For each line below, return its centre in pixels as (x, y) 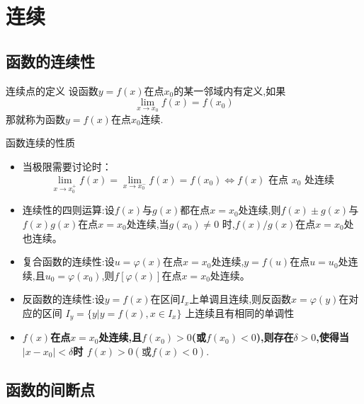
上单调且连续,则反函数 (240, 299)
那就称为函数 (35, 119)
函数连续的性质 (40, 143)
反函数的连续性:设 (63, 299)
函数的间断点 (50, 389)
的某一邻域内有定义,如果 (230, 90)
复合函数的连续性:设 (68, 261)
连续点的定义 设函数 (52, 90)
